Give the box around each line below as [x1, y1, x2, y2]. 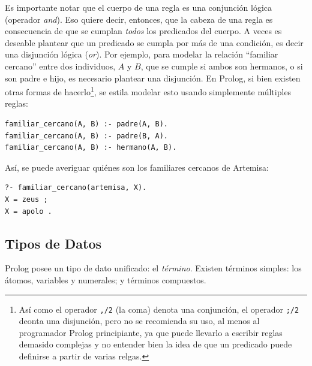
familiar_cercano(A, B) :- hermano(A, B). [5, 143, 177, 152]
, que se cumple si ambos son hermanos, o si [140, 59, 303, 72]
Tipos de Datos [5, 234, 102, 252]
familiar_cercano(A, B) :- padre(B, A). [5, 131, 169, 140]
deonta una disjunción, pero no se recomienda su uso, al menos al [19, 314, 260, 327]
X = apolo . [5, 207, 52, 216]
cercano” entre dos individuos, [5, 59, 116, 72]
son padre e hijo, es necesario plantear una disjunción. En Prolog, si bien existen [5, 71, 301, 84]
